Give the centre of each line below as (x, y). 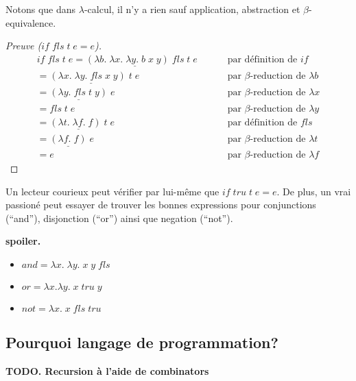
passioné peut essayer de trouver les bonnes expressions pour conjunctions (161, 205)
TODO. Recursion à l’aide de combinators (107, 371)
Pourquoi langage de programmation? (142, 342)
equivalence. (31, 22)
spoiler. (23, 241)
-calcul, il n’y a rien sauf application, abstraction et (192, 9)
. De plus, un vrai (314, 191)
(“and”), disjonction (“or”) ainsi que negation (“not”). (119, 218)
